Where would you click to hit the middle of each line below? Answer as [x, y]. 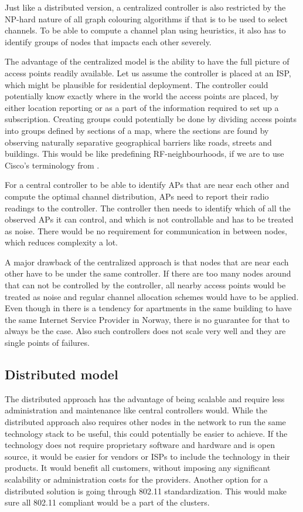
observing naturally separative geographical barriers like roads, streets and [138, 142]
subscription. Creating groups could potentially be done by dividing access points [151, 119]
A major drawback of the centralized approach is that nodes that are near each [147, 262]
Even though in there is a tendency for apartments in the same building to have [148, 308]
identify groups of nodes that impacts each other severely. [108, 41]
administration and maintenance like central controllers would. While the [136, 410]
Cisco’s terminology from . [52, 165]
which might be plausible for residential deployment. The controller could [137, 84]
